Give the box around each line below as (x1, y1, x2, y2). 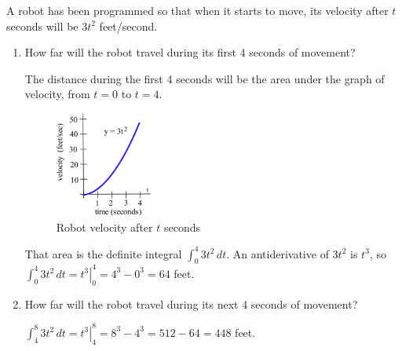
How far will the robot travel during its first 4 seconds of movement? (24, 44, 356, 60)
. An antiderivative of (226, 245, 329, 261)
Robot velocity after (56, 218, 153, 235)
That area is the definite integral (24, 245, 182, 261)
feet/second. (99, 17, 158, 34)
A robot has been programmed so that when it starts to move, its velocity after (6, 2, 389, 18)
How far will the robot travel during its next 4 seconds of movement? (24, 295, 358, 312)
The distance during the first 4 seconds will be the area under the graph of (24, 70, 385, 86)
